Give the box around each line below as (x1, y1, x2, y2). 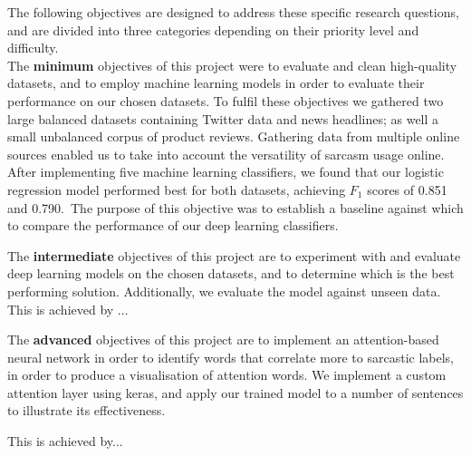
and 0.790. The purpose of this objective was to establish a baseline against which (7, 198, 464, 217)
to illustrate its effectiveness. (7, 401, 166, 420)
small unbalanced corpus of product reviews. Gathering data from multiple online (7, 127, 460, 146)
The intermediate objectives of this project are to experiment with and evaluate (7, 246, 461, 265)
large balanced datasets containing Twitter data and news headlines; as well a (7, 109, 439, 128)
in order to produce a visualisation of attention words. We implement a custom (7, 365, 447, 384)
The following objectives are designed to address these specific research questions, (7, 3, 459, 21)
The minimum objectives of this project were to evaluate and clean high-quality (7, 55, 457, 74)
